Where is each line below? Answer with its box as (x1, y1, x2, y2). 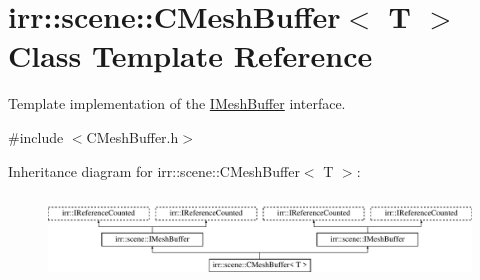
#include (8, 126, 64, 147)
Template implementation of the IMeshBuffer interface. (8, 93, 346, 114)
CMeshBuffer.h (86, 126, 179, 147)
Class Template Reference (8, 35, 373, 76)
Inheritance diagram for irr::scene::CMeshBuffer (8, 160, 300, 181)
